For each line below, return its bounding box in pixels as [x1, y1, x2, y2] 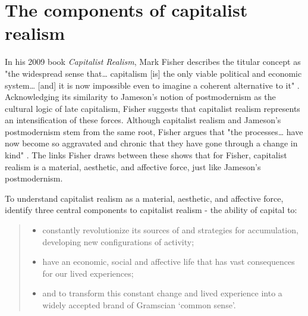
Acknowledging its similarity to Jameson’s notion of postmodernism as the [5, 90, 276, 103]
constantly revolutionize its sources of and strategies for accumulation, [42, 224, 298, 236]
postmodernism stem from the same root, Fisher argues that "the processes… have [5, 125, 303, 137]
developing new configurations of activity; [42, 235, 194, 248]
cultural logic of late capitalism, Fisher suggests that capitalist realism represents [5, 102, 300, 114]
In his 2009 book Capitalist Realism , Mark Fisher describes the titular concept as [5, 55, 301, 68]
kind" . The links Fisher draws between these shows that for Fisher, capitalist [5, 149, 287, 161]
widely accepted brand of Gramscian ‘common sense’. [42, 299, 236, 311]
